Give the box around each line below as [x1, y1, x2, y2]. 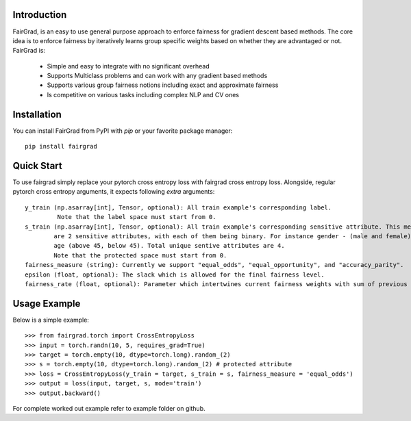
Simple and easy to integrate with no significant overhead [47, 62, 210, 70]
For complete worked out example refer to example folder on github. [12, 405, 206, 412]
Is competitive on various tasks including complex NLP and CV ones [47, 90, 240, 99]
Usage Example [12, 298, 81, 309]
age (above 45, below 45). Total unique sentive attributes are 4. [53, 242, 285, 250]
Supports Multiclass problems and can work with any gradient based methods [47, 72, 268, 80]
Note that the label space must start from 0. [57, 213, 216, 221]
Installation [12, 108, 62, 120]
